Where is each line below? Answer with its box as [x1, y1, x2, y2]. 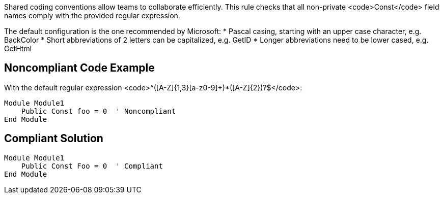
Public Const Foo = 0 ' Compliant [21, 161, 163, 170]
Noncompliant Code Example [4, 61, 155, 75]
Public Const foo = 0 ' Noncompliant [21, 107, 176, 115]
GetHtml [4, 44, 32, 53]
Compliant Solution [4, 132, 103, 145]
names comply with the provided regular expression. [4, 11, 180, 20]
